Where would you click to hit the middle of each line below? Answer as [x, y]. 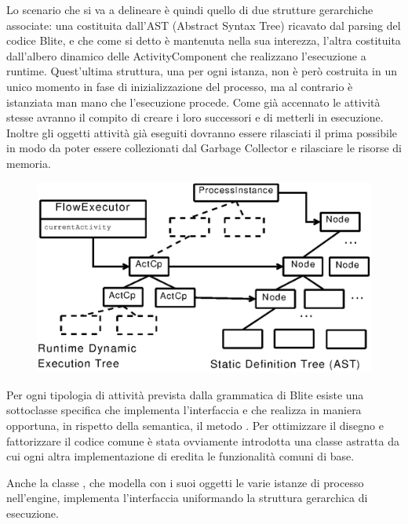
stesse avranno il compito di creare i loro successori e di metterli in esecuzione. [195, 117]
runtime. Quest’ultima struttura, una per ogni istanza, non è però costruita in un [202, 71]
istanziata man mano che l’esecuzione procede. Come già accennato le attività [193, 102]
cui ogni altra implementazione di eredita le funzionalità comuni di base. [180, 456]
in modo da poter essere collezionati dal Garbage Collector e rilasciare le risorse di [204, 148]
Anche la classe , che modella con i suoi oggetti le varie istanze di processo [185, 482]
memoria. [29, 163]
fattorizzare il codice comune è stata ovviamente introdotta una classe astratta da [203, 440]
